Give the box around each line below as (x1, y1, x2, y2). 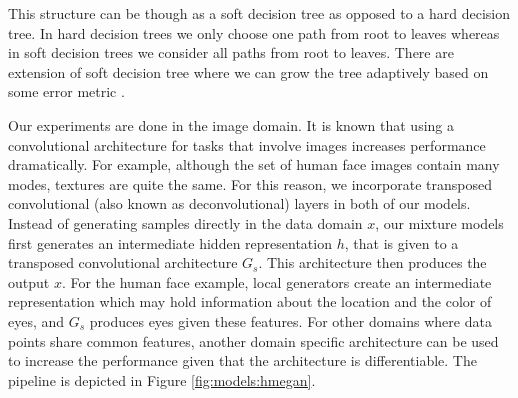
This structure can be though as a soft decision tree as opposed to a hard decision (8, 3, 511, 23)
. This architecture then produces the (258, 252, 487, 273)
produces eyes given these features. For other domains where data (89, 310, 492, 331)
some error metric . (8, 81, 125, 102)
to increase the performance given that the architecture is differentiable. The (8, 350, 477, 371)
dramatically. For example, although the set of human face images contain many (8, 154, 500, 175)
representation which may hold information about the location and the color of (8, 291, 492, 312)
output (8, 271, 50, 292)
